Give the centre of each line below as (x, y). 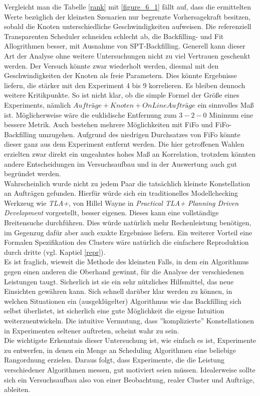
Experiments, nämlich (38, 104)
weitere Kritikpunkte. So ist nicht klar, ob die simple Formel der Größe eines (122, 95)
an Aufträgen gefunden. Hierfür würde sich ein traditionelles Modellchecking (121, 193)
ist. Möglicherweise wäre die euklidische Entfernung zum (90, 114)
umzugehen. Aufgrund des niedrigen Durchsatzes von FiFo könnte (140, 134)
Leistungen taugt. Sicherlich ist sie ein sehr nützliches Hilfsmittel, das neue (119, 281)
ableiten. (17, 389)
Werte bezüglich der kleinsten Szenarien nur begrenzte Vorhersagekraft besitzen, (127, 16)
